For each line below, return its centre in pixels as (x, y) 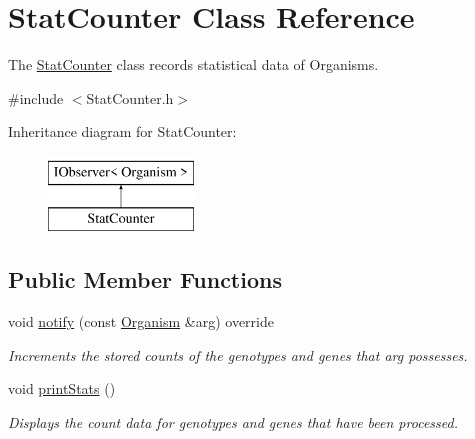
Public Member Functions (145, 279)
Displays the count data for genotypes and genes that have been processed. (233, 422)
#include (36, 97)
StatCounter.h (130, 97)
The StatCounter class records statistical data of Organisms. (193, 64)
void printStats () (62, 388)
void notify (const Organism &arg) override (141, 321)
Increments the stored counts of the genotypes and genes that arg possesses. (238, 354)
